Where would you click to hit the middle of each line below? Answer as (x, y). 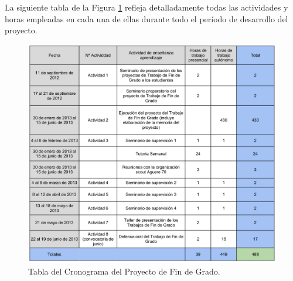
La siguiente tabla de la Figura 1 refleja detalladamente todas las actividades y (146, 7)
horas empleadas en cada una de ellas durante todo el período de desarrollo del (146, 18)
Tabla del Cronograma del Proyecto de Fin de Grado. (124, 271)
